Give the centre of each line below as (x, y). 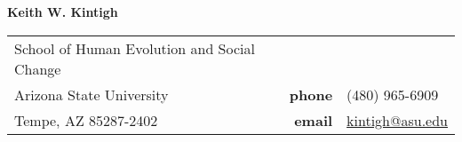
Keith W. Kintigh (63, 12)
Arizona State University (92, 94)
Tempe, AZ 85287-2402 (86, 120)
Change (38, 68)
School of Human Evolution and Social (135, 48)
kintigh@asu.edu (397, 120)
